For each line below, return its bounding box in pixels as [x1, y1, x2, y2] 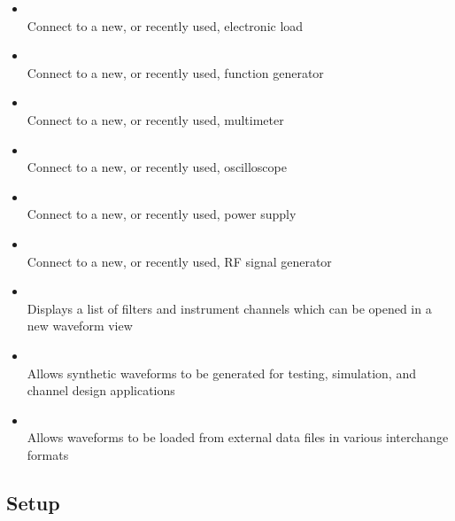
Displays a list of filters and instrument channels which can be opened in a [27, 299, 432, 317]
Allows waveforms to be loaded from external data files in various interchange [27, 428, 449, 447]
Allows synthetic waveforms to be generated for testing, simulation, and [27, 363, 416, 382]
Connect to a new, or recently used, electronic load [27, 16, 304, 35]
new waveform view [27, 316, 133, 335]
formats [27, 445, 69, 463]
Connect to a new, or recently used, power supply [27, 205, 297, 223]
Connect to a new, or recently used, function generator [27, 63, 324, 82]
